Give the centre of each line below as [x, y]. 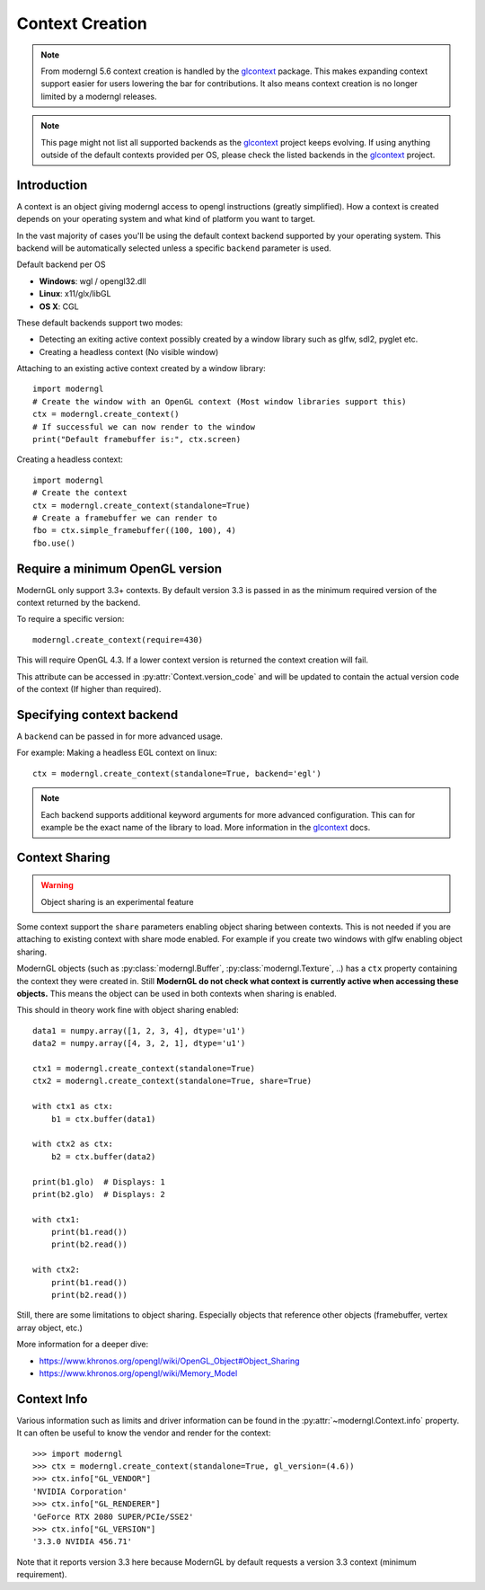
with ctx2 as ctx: [73, 1144]
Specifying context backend [97, 715]
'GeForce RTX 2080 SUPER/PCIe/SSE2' [113, 1516]
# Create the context [80, 493]
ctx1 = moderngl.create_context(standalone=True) [144, 1068]
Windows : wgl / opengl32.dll [93, 281]
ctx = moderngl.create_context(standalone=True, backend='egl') [177, 773]
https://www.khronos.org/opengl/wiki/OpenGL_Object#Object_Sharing [169, 1361]
